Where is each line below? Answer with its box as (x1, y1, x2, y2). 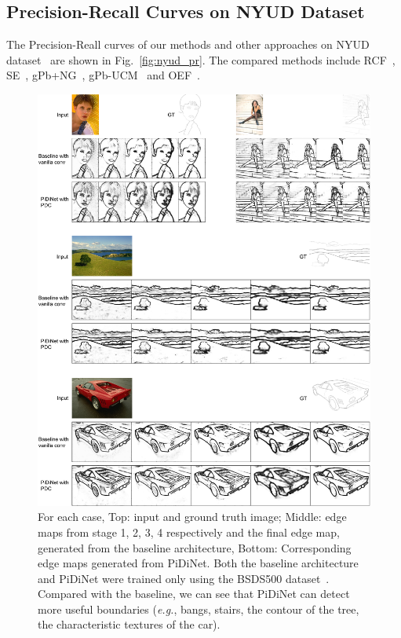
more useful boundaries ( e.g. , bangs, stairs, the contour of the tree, (38, 600, 359, 617)
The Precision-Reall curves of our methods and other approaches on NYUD (6, 36, 370, 53)
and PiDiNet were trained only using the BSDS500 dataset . (38, 570, 330, 586)
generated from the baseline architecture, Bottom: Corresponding (38, 539, 352, 555)
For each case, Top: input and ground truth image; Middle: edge (38, 508, 347, 525)
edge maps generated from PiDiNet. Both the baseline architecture (38, 555, 359, 571)
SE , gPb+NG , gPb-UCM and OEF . (6, 67, 200, 83)
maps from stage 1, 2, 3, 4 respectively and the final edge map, (38, 523, 340, 540)
